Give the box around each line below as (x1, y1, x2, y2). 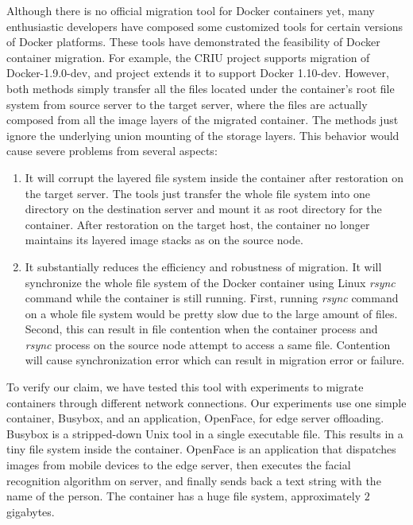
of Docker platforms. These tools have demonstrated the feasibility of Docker (6, 33, 380, 50)
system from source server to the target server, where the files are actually (6, 95, 368, 112)
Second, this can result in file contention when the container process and (25, 321, 378, 337)
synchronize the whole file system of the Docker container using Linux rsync (25, 274, 396, 290)
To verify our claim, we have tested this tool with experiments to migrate (6, 379, 364, 395)
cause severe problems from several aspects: (6, 142, 218, 159)
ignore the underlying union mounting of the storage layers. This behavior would (6, 126, 399, 143)
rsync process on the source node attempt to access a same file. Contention (25, 336, 391, 352)
